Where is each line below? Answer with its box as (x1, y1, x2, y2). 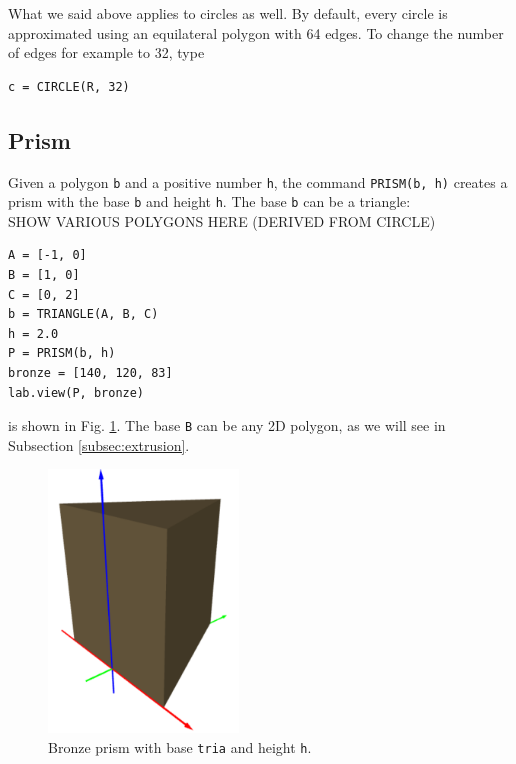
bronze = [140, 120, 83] (8, 366, 173, 381)
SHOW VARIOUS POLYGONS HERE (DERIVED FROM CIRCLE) (8, 210, 436, 231)
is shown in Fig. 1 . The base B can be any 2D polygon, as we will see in (8, 415, 446, 436)
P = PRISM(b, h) (8, 346, 116, 361)
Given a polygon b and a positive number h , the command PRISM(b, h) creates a (8, 171, 508, 192)
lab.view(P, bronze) (8, 385, 145, 400)
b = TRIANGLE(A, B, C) (8, 307, 159, 322)
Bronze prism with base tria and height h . (48, 736, 312, 757)
